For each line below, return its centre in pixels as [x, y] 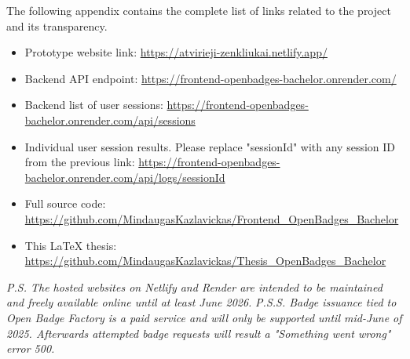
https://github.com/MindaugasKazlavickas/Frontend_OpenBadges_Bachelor [212, 218]
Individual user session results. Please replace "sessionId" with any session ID [210, 146]
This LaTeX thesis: [71, 245]
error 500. [31, 348]
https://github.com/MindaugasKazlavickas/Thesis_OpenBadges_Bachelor [205, 261]
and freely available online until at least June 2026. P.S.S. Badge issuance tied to [201, 302]
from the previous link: [80, 162]
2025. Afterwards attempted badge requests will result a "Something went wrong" [199, 333]
